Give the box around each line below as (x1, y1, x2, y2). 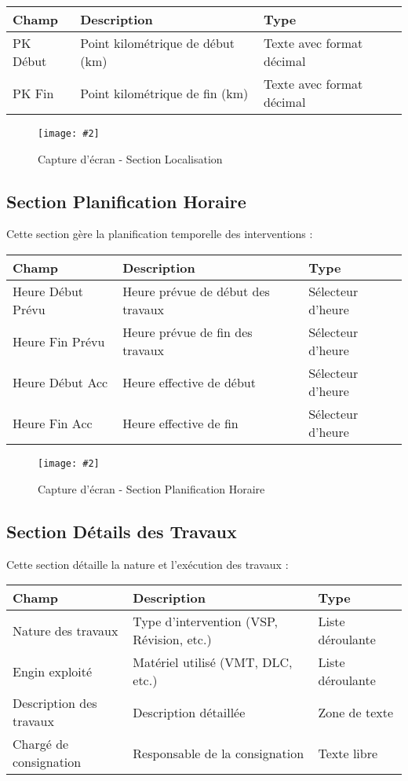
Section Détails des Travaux (6, 519, 237, 543)
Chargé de (13, 735, 69, 753)
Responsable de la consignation (133, 743, 304, 762)
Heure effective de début (122, 372, 256, 391)
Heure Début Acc (13, 372, 108, 391)
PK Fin (13, 83, 54, 102)
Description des (13, 694, 97, 713)
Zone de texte (318, 702, 394, 721)
